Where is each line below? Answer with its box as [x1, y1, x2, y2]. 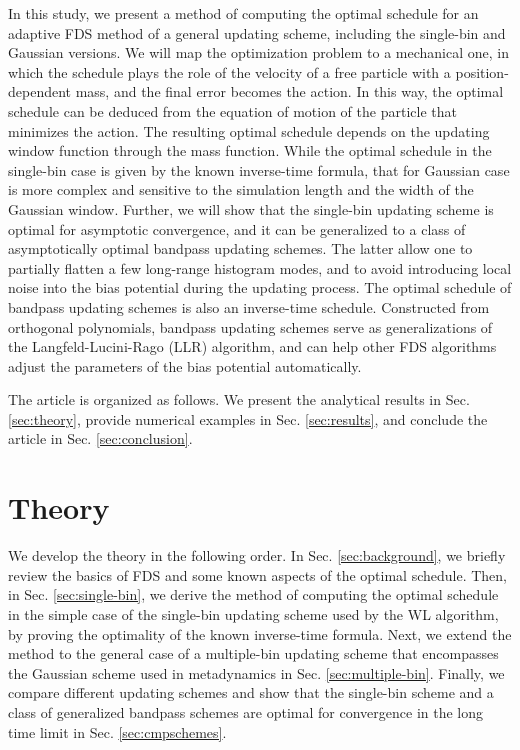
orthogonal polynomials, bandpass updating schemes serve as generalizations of [8, 316, 493, 337]
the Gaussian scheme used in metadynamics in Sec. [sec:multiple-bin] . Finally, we [8, 662, 505, 683]
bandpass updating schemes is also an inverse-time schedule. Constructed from [8, 296, 490, 317]
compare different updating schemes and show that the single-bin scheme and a [8, 682, 494, 703]
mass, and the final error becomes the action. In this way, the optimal [75, 81, 504, 102]
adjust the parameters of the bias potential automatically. [8, 355, 362, 376]
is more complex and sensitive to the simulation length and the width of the [8, 179, 474, 200]
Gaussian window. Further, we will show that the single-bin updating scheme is [8, 198, 494, 219]
